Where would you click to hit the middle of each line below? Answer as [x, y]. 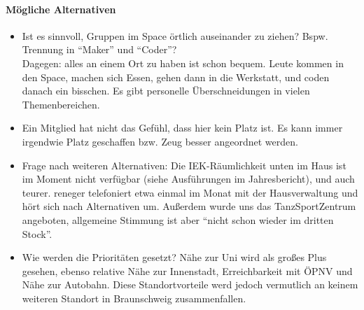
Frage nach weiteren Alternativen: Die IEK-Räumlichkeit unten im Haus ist [184, 165]
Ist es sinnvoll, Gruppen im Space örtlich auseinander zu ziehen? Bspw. [175, 35]
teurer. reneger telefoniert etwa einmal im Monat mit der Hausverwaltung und [190, 192]
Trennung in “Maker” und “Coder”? [99, 49]
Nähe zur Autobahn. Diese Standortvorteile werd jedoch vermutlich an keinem [190, 284]
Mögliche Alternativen [61, 9]
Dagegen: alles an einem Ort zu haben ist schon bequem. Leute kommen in [183, 63]
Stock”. [37, 233]
